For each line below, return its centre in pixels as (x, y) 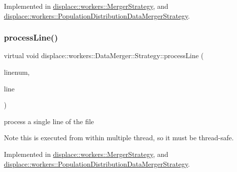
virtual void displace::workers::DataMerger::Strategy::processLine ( (104, 55)
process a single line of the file (49, 121)
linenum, (17, 72)
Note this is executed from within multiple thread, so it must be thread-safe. (119, 138)
